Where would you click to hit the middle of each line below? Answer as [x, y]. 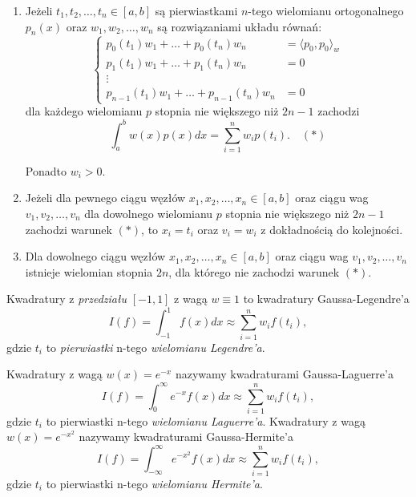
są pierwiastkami [196, 10]
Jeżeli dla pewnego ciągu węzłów [105, 198]
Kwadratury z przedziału [67, 299]
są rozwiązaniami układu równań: [240, 26]
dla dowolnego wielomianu [149, 214]
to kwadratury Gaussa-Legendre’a [326, 299]
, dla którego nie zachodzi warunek [254, 271]
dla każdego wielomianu [84, 111]
